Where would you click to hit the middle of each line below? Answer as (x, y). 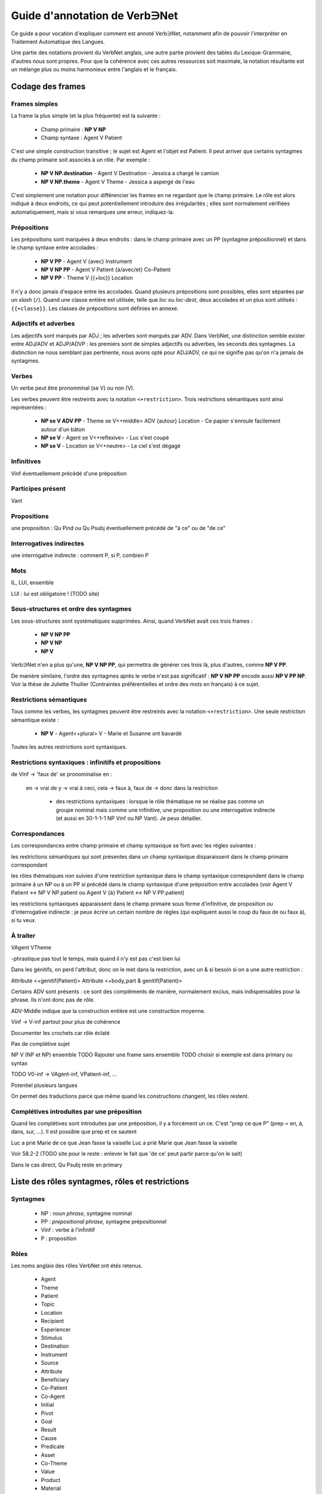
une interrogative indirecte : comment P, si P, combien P (80, 555)
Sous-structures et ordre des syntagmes (71, 609)
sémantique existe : (35, 720)
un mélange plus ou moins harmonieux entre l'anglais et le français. (94, 69)
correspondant (29, 865)
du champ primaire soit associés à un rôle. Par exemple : (80, 160)
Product (51, 1480)
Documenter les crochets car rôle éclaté (60, 1033)
